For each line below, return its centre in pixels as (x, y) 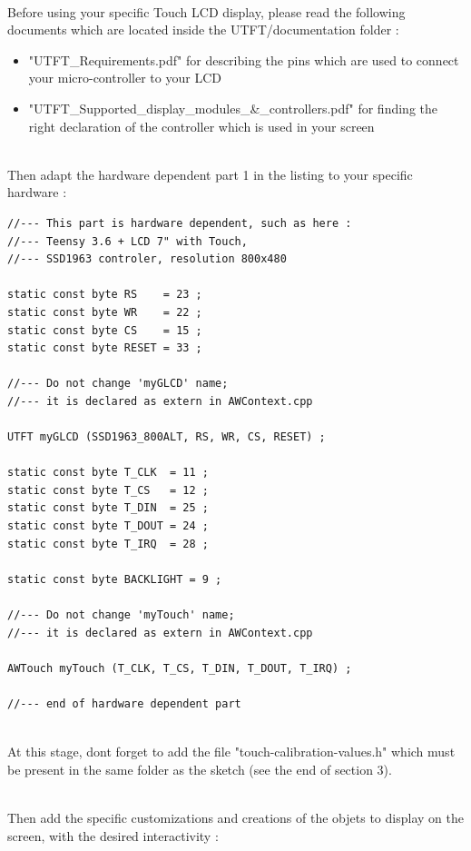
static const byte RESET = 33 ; (105, 348)
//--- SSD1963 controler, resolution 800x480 (147, 259)
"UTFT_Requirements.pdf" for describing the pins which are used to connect (244, 59)
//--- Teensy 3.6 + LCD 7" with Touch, (128, 241)
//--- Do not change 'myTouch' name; (121, 615)
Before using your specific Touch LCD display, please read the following (206, 11)
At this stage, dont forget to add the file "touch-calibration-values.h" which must (231, 752)
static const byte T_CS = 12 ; (108, 490)
